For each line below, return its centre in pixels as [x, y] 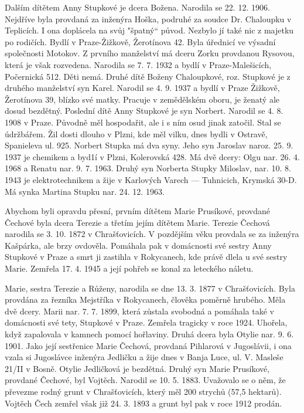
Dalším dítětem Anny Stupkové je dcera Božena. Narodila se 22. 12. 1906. [137, 7]
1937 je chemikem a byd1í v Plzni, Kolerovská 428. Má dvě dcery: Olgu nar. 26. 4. [152, 156]
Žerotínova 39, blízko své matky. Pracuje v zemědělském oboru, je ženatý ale [142, 99]
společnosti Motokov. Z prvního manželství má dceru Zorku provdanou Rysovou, [150, 53]
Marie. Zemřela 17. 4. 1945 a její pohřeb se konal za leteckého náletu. [129, 268]
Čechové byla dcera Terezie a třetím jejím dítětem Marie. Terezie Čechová [137, 222]
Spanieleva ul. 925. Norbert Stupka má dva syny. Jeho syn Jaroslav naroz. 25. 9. [149, 145]
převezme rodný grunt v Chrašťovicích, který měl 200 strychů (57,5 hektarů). [143, 391]
